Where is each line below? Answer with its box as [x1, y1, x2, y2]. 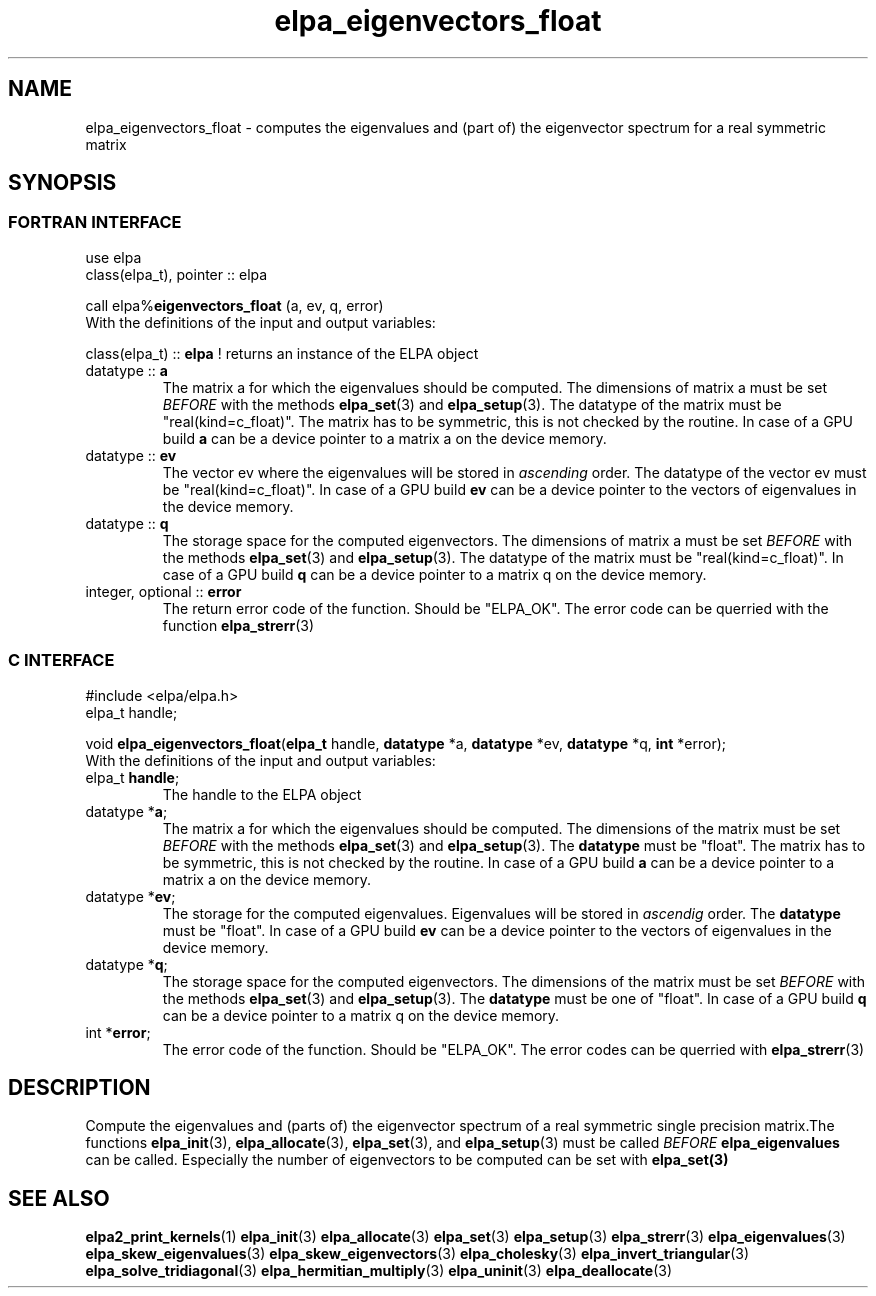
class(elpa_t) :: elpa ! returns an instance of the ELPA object [85, 344, 479, 362]
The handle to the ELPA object [162, 785, 362, 803]
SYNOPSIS [8, 170, 117, 196]
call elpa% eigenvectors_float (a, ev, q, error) [85, 296, 384, 314]
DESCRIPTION [8, 1074, 151, 1100]
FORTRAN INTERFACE [8, 212, 182, 233]
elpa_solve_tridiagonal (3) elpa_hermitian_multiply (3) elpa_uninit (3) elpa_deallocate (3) [85, 1262, 672, 1280]
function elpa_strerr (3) [162, 616, 315, 634]
